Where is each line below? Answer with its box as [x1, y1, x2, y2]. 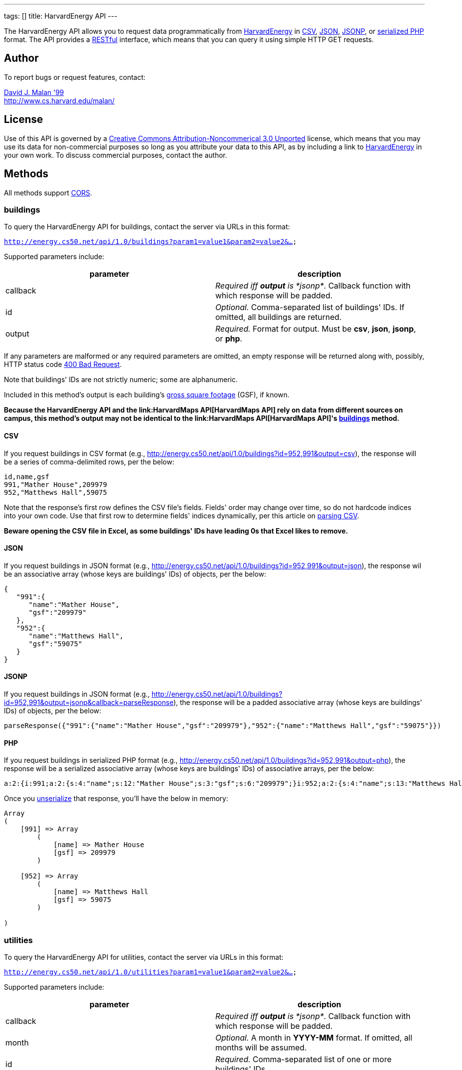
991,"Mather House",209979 [4, 480, 107, 488]
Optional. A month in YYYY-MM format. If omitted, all [215, 1032, 413, 1043]
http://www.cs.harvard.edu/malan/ [4, 96, 115, 105]
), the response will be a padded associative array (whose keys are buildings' [173, 698, 422, 706]
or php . [215, 334, 242, 344]
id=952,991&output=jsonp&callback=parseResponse [4, 698, 174, 706]
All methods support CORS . [4, 188, 92, 197]
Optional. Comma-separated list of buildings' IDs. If [215, 302, 405, 313]
